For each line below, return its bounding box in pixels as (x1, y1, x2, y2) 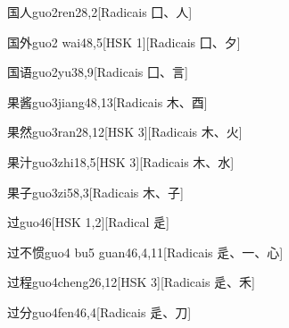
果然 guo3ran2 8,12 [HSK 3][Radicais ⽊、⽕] (7, 122, 243, 141)
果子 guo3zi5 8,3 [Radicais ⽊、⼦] (7, 182, 184, 201)
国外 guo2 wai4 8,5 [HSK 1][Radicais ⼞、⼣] (7, 32, 241, 51)
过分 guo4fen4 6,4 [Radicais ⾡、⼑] (7, 302, 192, 321)
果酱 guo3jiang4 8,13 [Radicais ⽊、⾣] (7, 92, 208, 111)
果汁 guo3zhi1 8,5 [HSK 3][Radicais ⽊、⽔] (7, 152, 235, 171)
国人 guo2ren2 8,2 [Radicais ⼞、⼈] (7, 3, 193, 21)
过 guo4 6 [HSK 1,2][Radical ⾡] (7, 213, 169, 231)
